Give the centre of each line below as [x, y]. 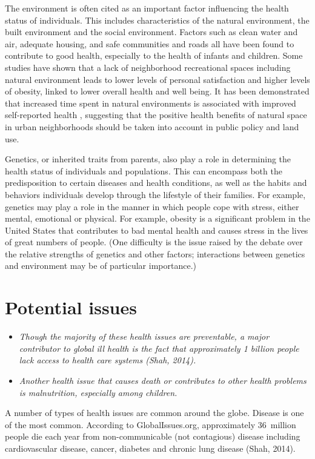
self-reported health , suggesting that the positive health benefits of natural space [156, 115]
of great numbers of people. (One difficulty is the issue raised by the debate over [154, 242]
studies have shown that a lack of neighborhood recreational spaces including [148, 67]
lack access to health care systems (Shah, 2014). [108, 360]
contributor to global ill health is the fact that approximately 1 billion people [159, 348]
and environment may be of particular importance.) [101, 266]
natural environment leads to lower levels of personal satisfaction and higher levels [157, 79]
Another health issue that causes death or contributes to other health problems [163, 380]
